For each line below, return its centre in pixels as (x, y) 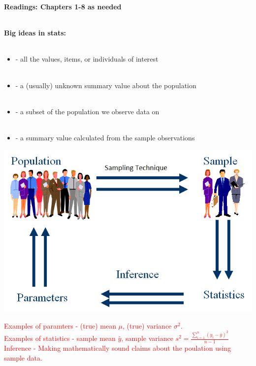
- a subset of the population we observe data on (87, 111)
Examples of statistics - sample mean (60, 338)
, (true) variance (147, 325)
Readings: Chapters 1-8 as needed (63, 6)
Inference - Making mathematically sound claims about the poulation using (118, 348)
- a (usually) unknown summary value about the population (106, 85)
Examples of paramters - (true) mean (60, 325)
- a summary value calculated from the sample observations (105, 137)
